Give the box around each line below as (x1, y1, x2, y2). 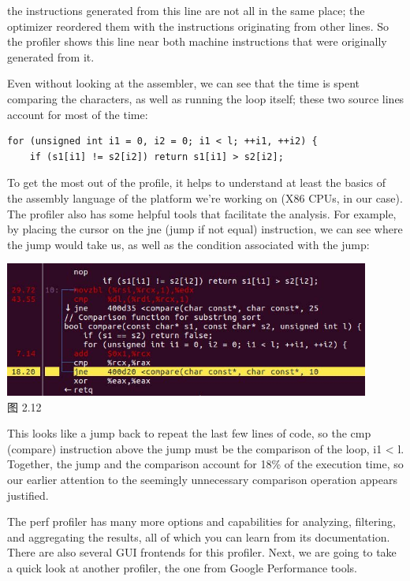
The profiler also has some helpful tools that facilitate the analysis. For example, (7, 205, 397, 222)
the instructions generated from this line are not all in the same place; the (7, 2, 365, 18)
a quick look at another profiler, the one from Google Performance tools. (7, 559, 357, 575)
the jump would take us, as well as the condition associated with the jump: (7, 236, 370, 252)
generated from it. (7, 48, 95, 65)
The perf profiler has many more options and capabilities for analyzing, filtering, (7, 513, 396, 530)
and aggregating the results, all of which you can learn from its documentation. (7, 528, 390, 545)
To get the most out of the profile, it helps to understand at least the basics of (7, 174, 386, 191)
